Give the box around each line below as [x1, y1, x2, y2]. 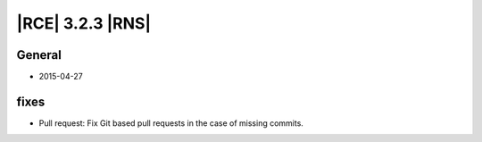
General [16, 47, 62, 63]
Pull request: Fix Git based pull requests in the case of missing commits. [38, 117, 303, 129]
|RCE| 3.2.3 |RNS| [16, 13, 152, 33]
